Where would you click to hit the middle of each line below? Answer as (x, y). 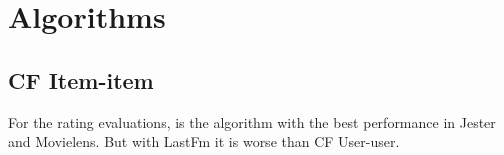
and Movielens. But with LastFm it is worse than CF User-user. (204, 141)
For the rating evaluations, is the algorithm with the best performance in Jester (252, 121)
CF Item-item (81, 79)
